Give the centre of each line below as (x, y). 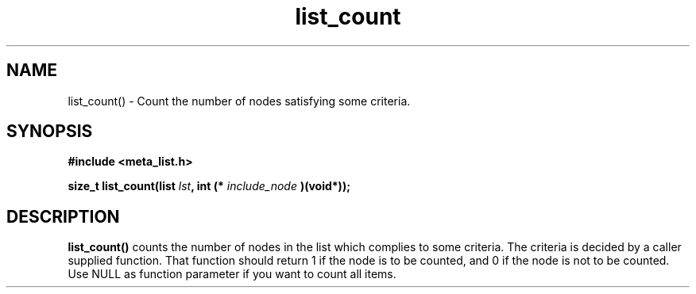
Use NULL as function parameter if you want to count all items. (232, 274)
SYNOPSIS (50, 132)
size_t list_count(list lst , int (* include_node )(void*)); (209, 186)
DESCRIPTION (63, 216)
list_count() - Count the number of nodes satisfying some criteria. (239, 101)
